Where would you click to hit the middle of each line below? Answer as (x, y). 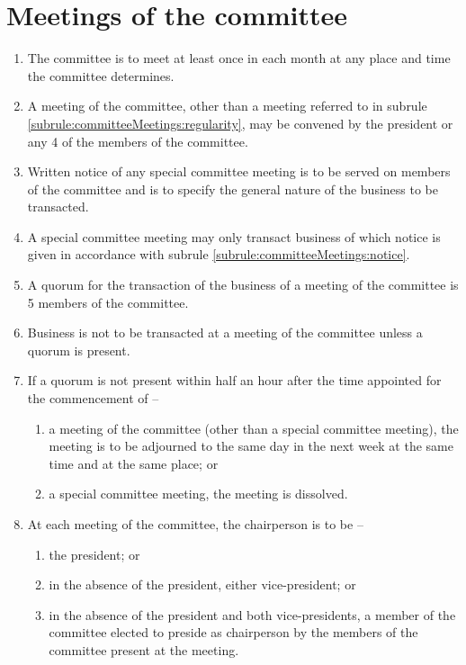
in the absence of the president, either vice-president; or (202, 584)
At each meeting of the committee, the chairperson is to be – (195, 524)
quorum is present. (79, 350)
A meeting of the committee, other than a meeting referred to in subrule (227, 106)
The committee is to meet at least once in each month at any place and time (239, 58)
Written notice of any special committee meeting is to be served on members (239, 171)
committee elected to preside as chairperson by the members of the (233, 632)
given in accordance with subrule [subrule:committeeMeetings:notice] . (219, 254)
